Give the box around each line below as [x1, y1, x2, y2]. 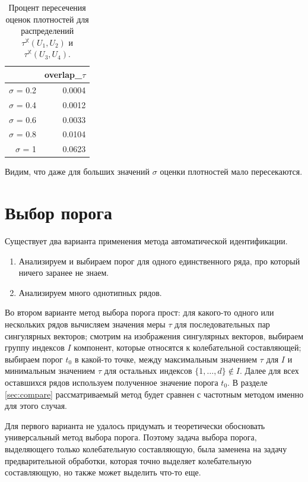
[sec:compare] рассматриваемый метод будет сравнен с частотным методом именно [5, 388, 304, 400]
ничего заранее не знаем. [18, 266, 109, 279]
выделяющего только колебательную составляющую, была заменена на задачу [5, 442, 287, 455]
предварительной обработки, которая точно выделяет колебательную [5, 454, 252, 467]
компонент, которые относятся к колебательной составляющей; [74, 341, 301, 354]
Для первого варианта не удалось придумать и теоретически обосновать [5, 419, 265, 431]
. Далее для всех [240, 364, 299, 377]
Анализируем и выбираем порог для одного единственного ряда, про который [18, 254, 300, 267]
